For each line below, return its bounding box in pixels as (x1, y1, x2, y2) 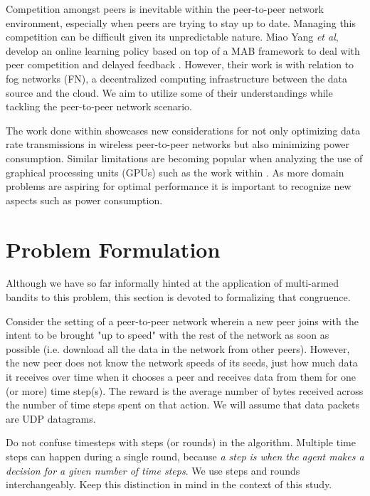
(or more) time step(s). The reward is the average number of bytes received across (6, 383, 364, 398)
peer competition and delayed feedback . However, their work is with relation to (6, 57, 354, 72)
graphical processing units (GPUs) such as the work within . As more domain (6, 164, 344, 179)
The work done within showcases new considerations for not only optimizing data (6, 122, 361, 137)
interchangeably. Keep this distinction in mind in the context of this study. (6, 477, 332, 492)
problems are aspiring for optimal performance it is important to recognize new (6, 179, 351, 194)
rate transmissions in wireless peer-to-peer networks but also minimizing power (6, 137, 350, 152)
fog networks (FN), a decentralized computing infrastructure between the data (6, 70, 348, 85)
